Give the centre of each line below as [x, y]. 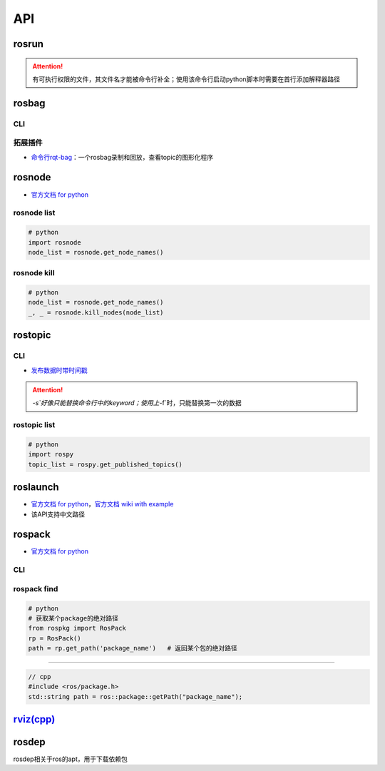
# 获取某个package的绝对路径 [73, 618]
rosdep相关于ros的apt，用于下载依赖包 [70, 759]
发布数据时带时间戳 [59, 370]
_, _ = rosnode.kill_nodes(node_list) [96, 312]
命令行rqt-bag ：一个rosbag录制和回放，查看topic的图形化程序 [122, 157]
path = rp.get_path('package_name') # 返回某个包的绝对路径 [133, 648]
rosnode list [34, 213]
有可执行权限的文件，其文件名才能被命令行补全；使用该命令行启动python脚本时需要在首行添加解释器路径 [186, 79]
